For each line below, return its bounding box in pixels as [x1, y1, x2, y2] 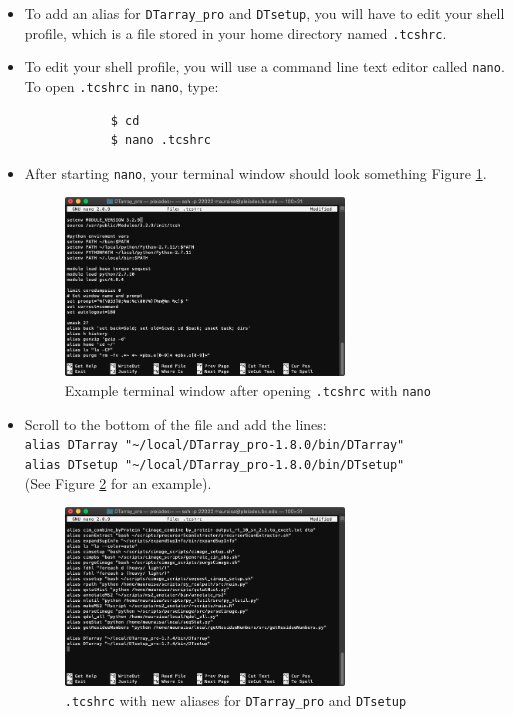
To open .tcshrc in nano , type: [24, 75, 219, 96]
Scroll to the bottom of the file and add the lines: [24, 413, 327, 434]
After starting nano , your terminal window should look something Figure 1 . [24, 162, 487, 183]
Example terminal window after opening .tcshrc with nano [64, 379, 431, 400]
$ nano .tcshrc [110, 133, 211, 148]
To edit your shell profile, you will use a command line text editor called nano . [24, 56, 505, 77]
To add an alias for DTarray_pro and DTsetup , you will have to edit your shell [24, 3, 505, 23]
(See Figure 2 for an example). [24, 472, 212, 493]
